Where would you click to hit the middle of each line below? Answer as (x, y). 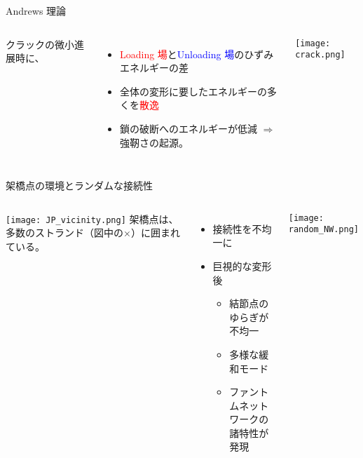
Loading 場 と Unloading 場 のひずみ (197, 54)
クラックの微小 (40, 44)
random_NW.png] (324, 230)
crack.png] (320, 55)
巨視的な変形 (242, 265)
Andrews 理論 (36, 11)
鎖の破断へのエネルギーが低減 (188, 128)
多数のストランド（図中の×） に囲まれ (93, 233)
